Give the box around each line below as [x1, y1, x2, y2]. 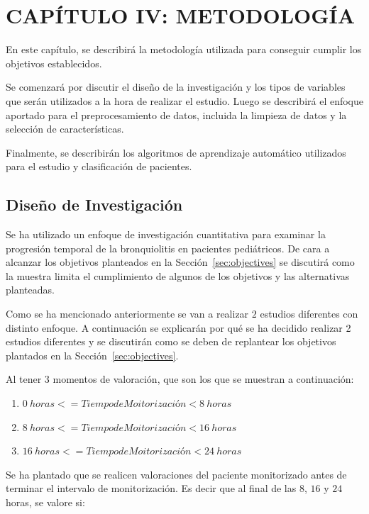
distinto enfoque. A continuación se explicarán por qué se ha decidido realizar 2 [6, 320, 351, 335]
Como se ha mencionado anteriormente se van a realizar [6, 306, 249, 321]
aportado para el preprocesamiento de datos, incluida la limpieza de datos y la [6, 107, 347, 122]
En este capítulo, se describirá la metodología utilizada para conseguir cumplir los [6, 42, 362, 57]
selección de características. [6, 121, 124, 136]
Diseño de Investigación [6, 194, 183, 216]
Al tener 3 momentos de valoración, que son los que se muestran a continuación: [6, 371, 354, 386]
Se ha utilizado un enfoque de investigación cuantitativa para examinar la [6, 227, 326, 242]
